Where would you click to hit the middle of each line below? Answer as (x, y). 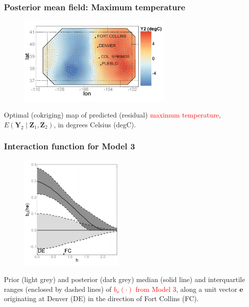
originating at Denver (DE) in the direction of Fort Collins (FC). (101, 298)
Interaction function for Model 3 (70, 146)
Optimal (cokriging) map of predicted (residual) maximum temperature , (112, 115)
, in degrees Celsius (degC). (95, 124)
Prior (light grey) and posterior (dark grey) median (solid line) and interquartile (124, 279)
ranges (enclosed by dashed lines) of (58, 289)
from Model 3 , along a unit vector (186, 289)
